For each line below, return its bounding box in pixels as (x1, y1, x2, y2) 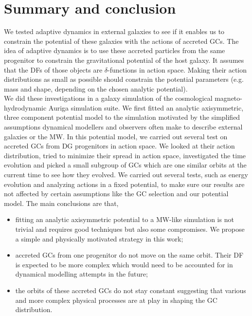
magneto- (215, 93, 242, 103)
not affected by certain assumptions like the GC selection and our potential (4, 188, 229, 199)
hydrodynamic (4, 102, 47, 112)
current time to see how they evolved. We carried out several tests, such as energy (4, 169, 248, 180)
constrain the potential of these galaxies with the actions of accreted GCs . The (4, 36, 239, 46)
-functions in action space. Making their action (108, 64, 247, 74)
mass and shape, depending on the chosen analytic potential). (4, 83, 188, 93)
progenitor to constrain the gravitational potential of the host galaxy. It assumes (4, 55, 244, 65)
